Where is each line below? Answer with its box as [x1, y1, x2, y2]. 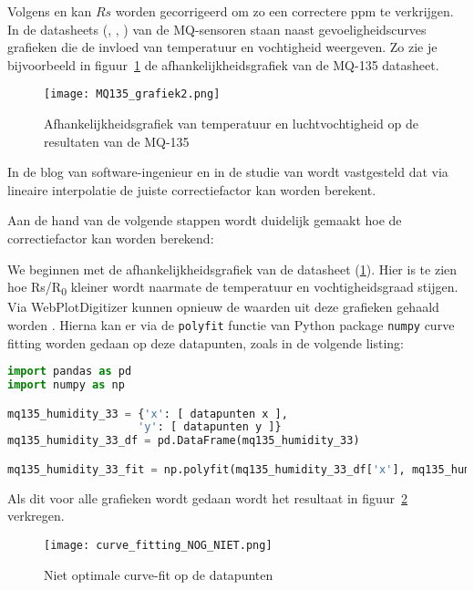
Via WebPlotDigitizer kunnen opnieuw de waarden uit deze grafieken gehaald [7, 297, 439, 316]
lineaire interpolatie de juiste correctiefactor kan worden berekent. [7, 180, 376, 199]
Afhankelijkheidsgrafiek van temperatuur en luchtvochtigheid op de [44, 114, 418, 133]
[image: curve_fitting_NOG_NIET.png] [44, 538, 273, 552]
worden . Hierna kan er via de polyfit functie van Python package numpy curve [7, 315, 455, 334]
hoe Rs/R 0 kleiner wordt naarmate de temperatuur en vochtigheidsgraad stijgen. [7, 277, 459, 298]
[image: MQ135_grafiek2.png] [44, 88, 221, 101]
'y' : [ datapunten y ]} [138, 420, 282, 434]
